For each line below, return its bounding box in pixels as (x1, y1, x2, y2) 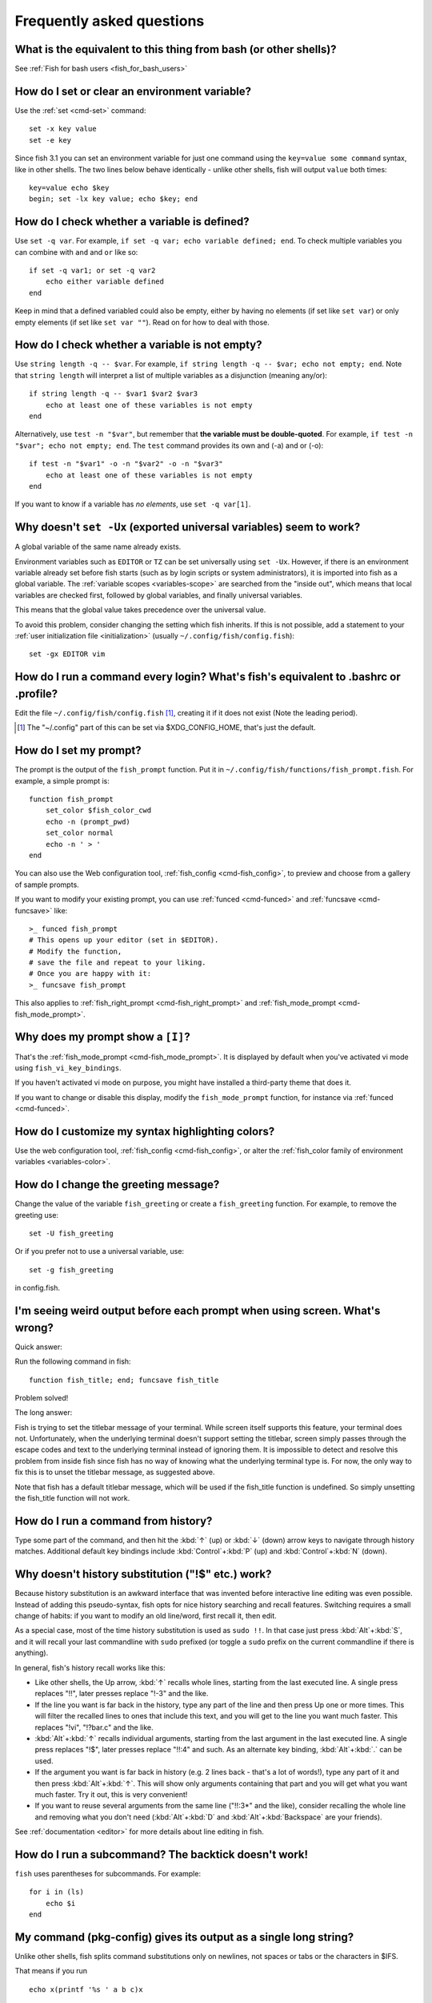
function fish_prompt (29, 794, 114, 804)
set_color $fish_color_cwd (45, 806, 152, 815)
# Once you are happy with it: (29, 969, 152, 978)
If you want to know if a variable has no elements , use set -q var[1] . (14, 499, 251, 509)
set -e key (29, 135, 72, 144)
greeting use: (14, 1210, 59, 1219)
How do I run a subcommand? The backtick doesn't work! (14, 1848, 308, 1861)
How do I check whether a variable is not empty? (14, 338, 262, 352)
